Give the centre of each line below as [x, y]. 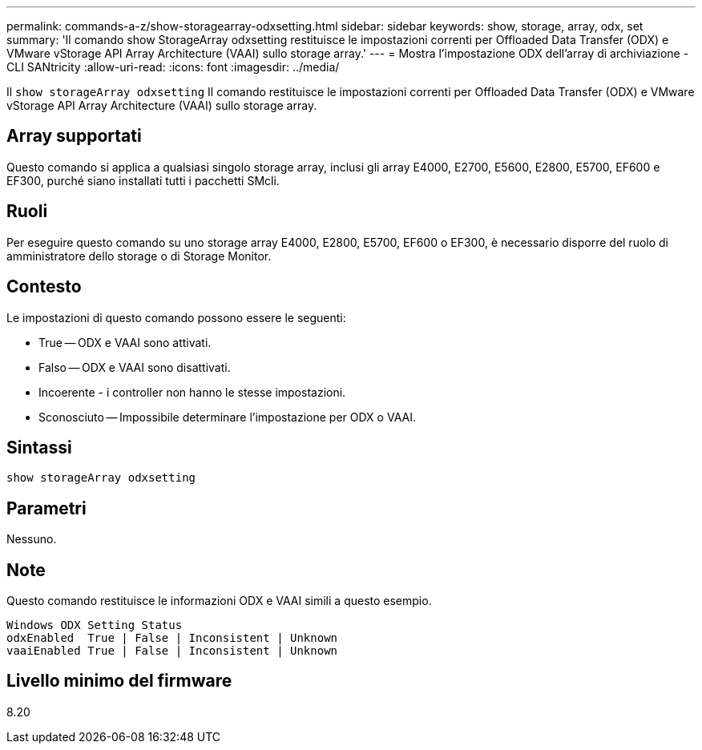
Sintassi [39, 447]
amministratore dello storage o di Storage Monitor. [139, 256]
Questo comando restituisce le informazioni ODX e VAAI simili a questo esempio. [219, 601]
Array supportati [74, 136]
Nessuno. [32, 539]
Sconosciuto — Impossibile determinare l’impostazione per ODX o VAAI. [227, 417]
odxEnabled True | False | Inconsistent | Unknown [172, 638]
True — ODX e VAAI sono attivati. [125, 342]
